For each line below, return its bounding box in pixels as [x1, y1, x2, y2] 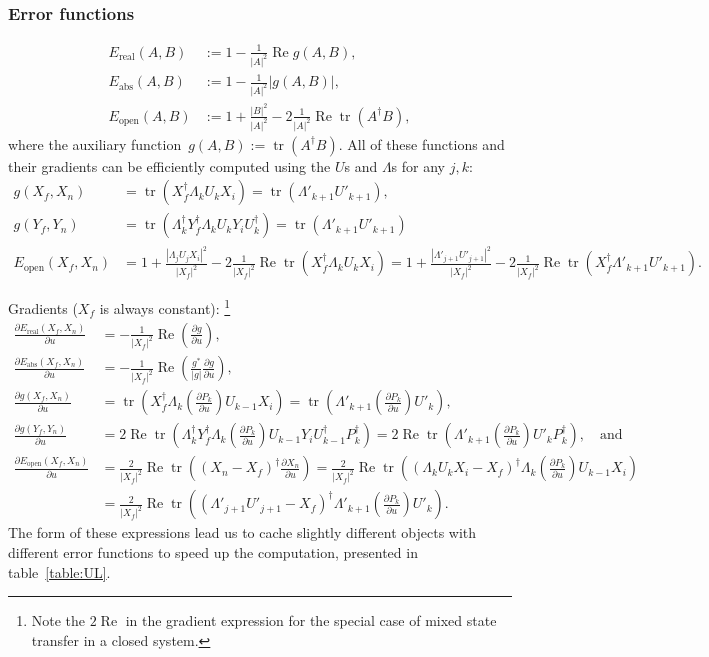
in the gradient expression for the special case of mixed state [125, 610, 497, 631]
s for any [391, 155, 445, 176]
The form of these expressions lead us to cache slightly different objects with [8, 522, 477, 543]
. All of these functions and [338, 133, 505, 154]
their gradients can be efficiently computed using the [8, 155, 331, 176]
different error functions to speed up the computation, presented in [8, 541, 418, 562]
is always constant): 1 [99, 295, 231, 318]
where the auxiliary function [8, 133, 182, 154]
